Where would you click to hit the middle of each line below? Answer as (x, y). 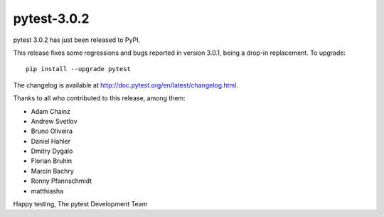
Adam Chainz (51, 111)
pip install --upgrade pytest (79, 69)
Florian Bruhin (52, 161)
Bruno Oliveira (52, 131)
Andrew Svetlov (54, 121)
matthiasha (47, 191)
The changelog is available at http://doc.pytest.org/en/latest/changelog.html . (126, 85)
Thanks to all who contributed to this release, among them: (100, 98)
